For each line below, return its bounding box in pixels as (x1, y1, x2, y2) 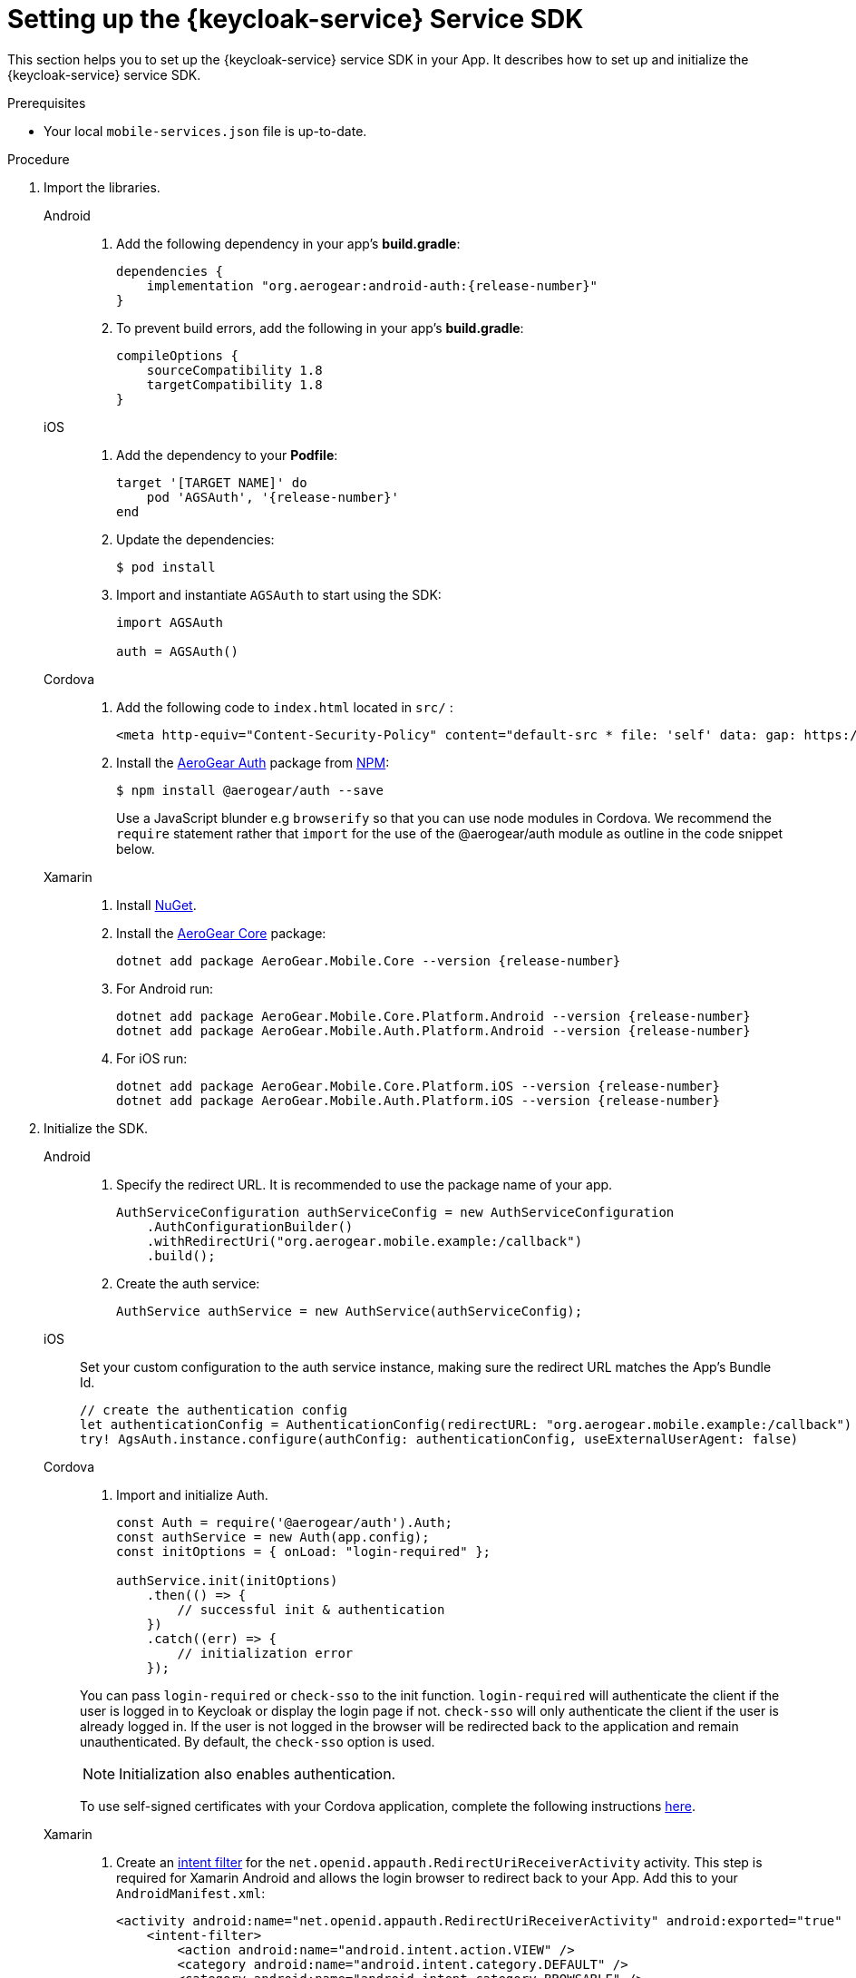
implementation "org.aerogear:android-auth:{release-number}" (146, 278, 598, 293)
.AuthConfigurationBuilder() (146, 1219, 354, 1234)
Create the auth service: (116, 1275, 260, 1291)
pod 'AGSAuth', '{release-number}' (146, 489, 399, 504)
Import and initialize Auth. (116, 1486, 268, 1503)
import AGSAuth (116, 614, 224, 630)
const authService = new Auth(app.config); (116, 1529, 430, 1544)
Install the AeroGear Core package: (116, 925, 326, 941)
